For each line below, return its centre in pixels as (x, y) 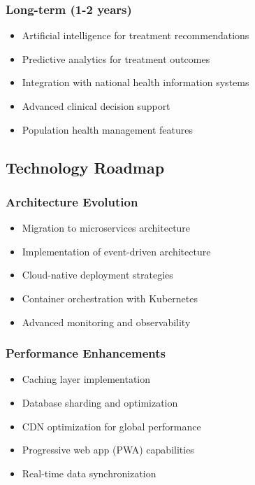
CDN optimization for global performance (111, 426)
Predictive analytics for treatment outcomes (116, 58)
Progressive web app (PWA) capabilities (108, 450)
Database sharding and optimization (100, 402)
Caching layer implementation (86, 379)
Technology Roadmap (85, 167)
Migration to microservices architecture (106, 228)
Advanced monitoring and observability (106, 322)
